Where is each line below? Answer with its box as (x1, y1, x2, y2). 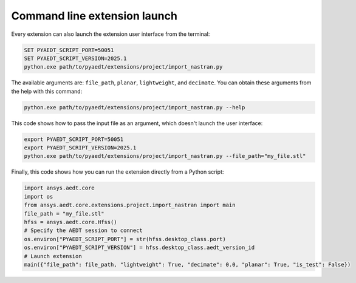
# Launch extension (24, 253, 82, 259)
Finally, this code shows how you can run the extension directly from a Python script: (11, 168, 224, 176)
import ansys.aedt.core (24, 185, 95, 191)
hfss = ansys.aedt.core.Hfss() (24, 219, 118, 225)
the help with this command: (11, 87, 83, 95)
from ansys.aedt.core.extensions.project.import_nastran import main (24, 202, 236, 209)
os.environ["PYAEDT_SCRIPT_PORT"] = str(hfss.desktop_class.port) (24, 236, 226, 242)
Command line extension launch (11, 9, 177, 22)
